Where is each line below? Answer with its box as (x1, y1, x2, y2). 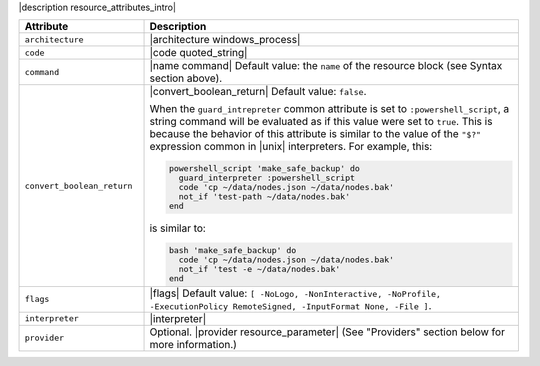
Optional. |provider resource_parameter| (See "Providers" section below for (149, 325, 505, 339)
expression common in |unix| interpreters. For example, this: (149, 140, 433, 154)
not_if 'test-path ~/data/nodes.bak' (178, 191, 350, 202)
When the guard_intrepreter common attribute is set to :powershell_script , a (149, 102, 510, 116)
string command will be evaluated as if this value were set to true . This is (149, 115, 493, 129)
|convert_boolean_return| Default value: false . (149, 85, 367, 99)
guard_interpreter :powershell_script (178, 173, 355, 184)
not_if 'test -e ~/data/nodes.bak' (178, 264, 341, 275)
